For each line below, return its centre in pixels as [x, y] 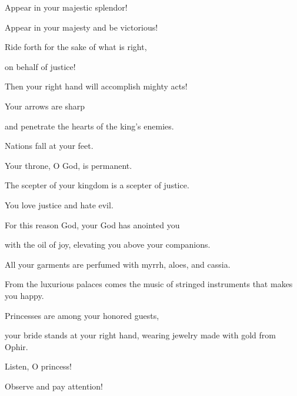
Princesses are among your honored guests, [82, 315]
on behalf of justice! [40, 66]
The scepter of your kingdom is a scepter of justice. [97, 185]
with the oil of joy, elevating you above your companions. [108, 244]
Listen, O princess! [39, 366]
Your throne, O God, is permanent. [69, 165]
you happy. [24, 295]
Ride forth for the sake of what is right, [76, 47]
